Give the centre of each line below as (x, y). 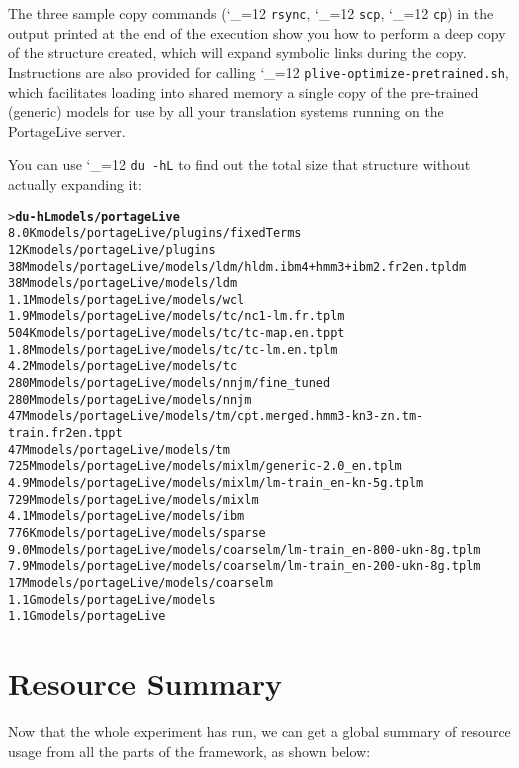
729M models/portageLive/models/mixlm (133, 499)
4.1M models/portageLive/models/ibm (126, 516)
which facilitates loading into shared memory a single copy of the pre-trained (243, 91)
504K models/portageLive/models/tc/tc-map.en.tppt (176, 333)
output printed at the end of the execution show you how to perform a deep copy (257, 32)
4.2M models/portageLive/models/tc (123, 366)
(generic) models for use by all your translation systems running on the (226, 111)
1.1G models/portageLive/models (112, 599)
